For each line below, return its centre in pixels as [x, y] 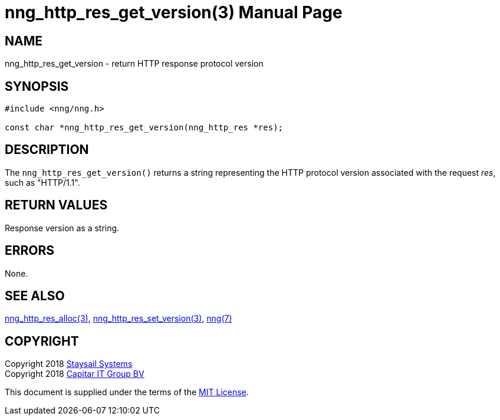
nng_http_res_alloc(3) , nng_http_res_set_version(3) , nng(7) [119, 319]
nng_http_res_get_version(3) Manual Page [174, 12]
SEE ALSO [35, 296]
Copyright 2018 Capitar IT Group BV [75, 374]
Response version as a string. [62, 228]
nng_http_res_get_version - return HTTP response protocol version [134, 64]
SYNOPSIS [37, 86]
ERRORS [30, 251]
